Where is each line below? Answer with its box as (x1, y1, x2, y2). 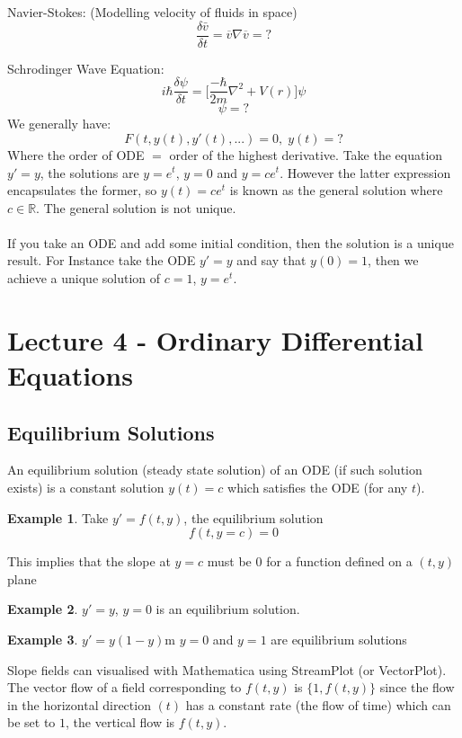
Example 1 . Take (7, 508, 109, 527)
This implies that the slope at (7, 552, 171, 571)
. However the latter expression (280, 163, 451, 182)
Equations (7, 357, 133, 394)
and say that (236, 251, 307, 270)
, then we (368, 251, 419, 270)
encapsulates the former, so (7, 181, 157, 200)
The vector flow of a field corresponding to (7, 678, 242, 697)
